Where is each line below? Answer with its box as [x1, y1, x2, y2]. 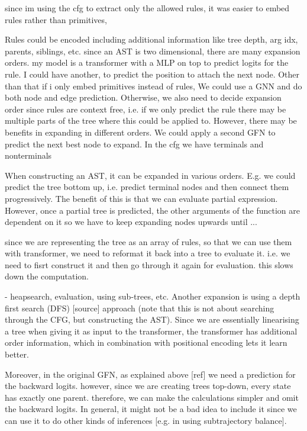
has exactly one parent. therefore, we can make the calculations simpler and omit [5, 391, 299, 403]
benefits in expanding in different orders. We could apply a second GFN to [5, 126, 276, 138]
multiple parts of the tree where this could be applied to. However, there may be [5, 114, 297, 127]
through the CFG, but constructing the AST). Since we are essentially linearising [5, 313, 299, 326]
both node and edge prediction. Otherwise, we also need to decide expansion [5, 91, 282, 104]
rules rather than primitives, [5, 13, 107, 25]
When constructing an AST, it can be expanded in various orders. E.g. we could [5, 169, 296, 181]
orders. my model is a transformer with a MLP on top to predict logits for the [5, 56, 289, 69]
